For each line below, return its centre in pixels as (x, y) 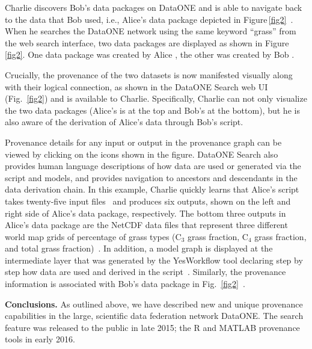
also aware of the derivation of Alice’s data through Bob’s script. (124, 122)
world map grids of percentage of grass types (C (93, 236)
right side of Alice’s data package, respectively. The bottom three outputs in (145, 213)
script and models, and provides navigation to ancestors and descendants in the (151, 177)
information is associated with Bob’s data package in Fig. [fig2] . (125, 284)
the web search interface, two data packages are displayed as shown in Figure (147, 42)
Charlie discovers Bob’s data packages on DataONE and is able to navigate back (154, 7)
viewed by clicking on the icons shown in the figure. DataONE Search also (142, 154)
